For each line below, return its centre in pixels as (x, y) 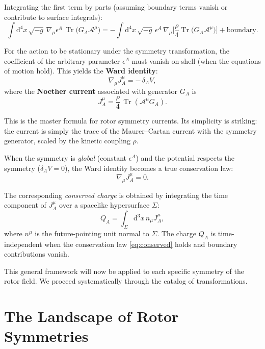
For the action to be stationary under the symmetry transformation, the (117, 51)
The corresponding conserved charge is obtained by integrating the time (116, 195)
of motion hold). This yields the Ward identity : (81, 71)
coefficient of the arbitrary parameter (62, 60)
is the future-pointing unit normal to (92, 233)
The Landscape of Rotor (91, 316)
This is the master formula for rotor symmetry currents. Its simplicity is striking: (131, 121)
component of (25, 205)
